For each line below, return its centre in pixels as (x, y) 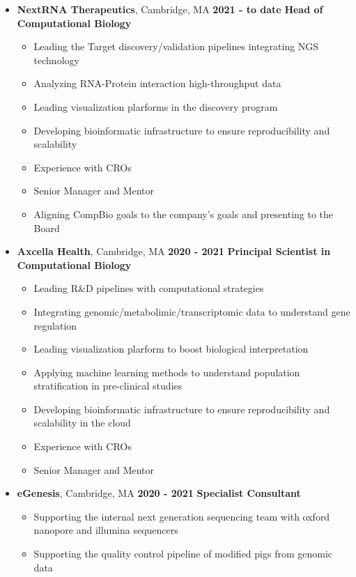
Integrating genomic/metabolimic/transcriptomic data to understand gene (192, 311)
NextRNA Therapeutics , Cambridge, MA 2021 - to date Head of (170, 9)
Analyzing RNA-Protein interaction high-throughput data (157, 83)
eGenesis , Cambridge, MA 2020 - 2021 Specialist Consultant (159, 493)
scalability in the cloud (82, 423)
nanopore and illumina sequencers (106, 530)
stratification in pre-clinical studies (108, 386)
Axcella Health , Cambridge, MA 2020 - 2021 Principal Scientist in (174, 251)
